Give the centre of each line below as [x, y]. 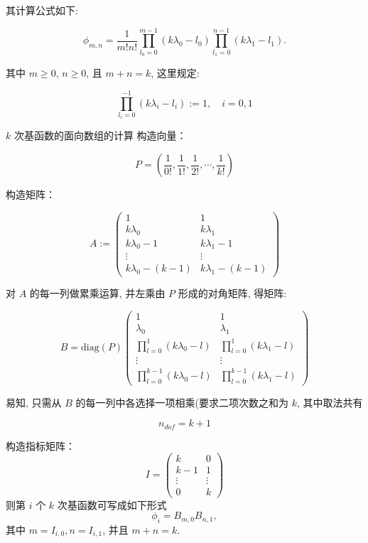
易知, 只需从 [34, 402]
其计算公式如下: [42, 10]
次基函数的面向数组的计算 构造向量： [100, 135]
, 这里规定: [175, 73]
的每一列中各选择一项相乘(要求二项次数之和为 [182, 402]
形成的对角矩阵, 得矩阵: [232, 293]
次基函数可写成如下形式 [112, 504]
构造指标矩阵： [40, 445]
